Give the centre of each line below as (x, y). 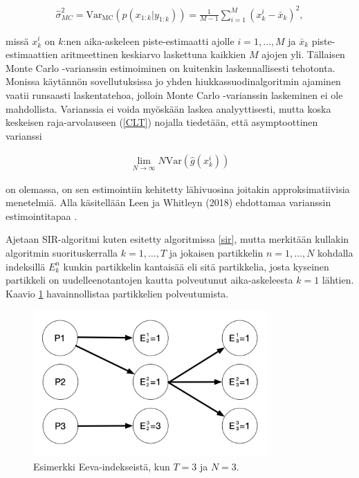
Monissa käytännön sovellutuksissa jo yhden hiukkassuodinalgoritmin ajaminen (173, 81)
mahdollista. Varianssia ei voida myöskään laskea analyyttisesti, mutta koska (168, 108)
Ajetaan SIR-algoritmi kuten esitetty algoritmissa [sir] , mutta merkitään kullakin (177, 239)
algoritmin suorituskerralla (62, 252)
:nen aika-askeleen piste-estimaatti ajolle (149, 40)
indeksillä (26, 266)
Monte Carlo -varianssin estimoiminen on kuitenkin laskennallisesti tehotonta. (171, 67)
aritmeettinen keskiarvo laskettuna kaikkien (154, 54)
